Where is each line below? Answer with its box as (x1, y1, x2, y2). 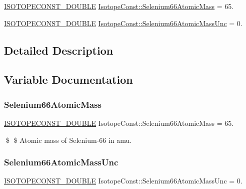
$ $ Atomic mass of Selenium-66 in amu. (5, 134, 132, 145)
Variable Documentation (4, 72, 133, 87)
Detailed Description (4, 42, 113, 58)
